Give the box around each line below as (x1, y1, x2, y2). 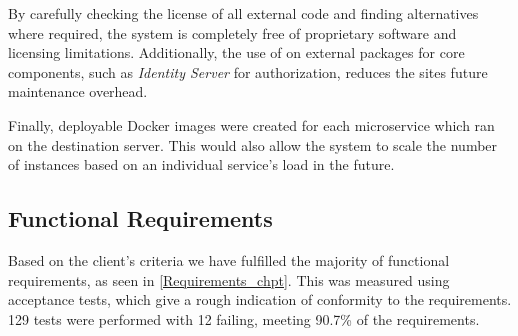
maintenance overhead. (8, 81, 148, 102)
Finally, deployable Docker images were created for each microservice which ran (8, 114, 495, 135)
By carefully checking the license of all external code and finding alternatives (8, 3, 479, 23)
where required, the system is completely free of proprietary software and (8, 22, 457, 43)
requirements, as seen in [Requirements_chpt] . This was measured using (8, 269, 450, 290)
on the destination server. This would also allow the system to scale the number (8, 134, 498, 155)
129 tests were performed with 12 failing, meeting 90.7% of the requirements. (8, 308, 480, 329)
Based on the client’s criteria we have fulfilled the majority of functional (8, 249, 450, 270)
